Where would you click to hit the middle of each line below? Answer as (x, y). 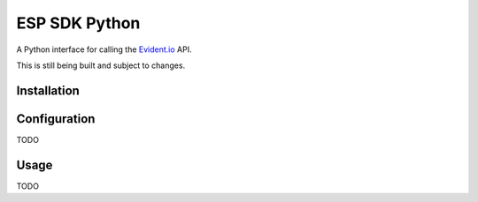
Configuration (56, 119)
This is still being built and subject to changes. (101, 65)
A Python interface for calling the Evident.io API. (104, 49)
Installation (48, 90)
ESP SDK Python (78, 23)
